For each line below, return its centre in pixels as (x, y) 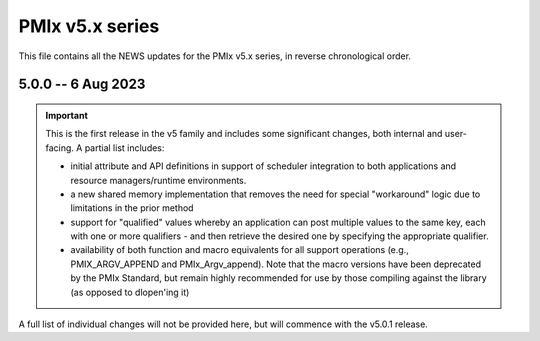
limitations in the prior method (132, 208)
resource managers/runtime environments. (158, 180)
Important (67, 115)
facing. (60, 147)
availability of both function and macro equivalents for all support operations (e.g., (239, 250)
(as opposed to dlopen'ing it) (130, 292)
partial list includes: (124, 147)
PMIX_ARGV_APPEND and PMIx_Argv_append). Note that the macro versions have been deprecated (276, 264)
